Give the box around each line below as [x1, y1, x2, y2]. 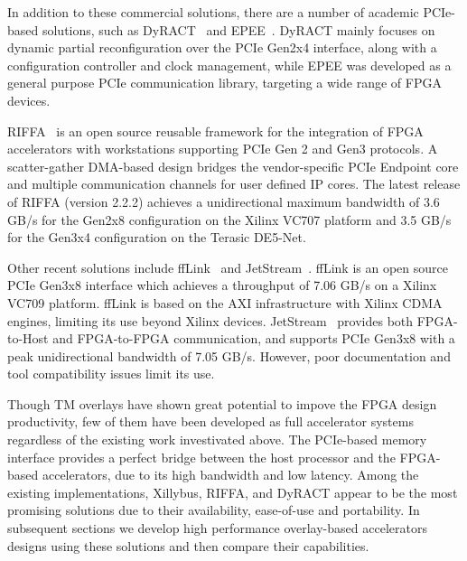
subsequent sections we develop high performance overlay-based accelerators [7, 519, 427, 538]
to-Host [7, 329, 49, 348]
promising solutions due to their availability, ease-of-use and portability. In [7, 500, 420, 519]
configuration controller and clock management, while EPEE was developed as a [7, 55, 452, 74]
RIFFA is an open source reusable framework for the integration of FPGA [7, 121, 424, 140]
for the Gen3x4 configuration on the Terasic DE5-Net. [7, 228, 306, 247]
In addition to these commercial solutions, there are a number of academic [7, 3, 419, 21]
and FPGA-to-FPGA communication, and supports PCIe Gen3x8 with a [52, 329, 455, 348]
